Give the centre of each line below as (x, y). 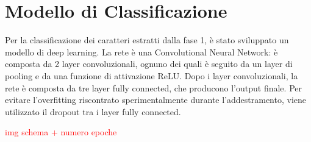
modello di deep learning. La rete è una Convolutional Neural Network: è (141, 51)
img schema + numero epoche (61, 132)
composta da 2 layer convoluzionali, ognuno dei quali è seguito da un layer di (149, 64)
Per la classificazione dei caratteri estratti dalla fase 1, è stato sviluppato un (147, 40)
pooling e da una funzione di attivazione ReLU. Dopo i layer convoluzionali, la (152, 75)
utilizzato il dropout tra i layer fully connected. (93, 111)
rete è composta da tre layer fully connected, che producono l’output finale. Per (153, 87)
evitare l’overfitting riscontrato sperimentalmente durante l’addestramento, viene (156, 100)
